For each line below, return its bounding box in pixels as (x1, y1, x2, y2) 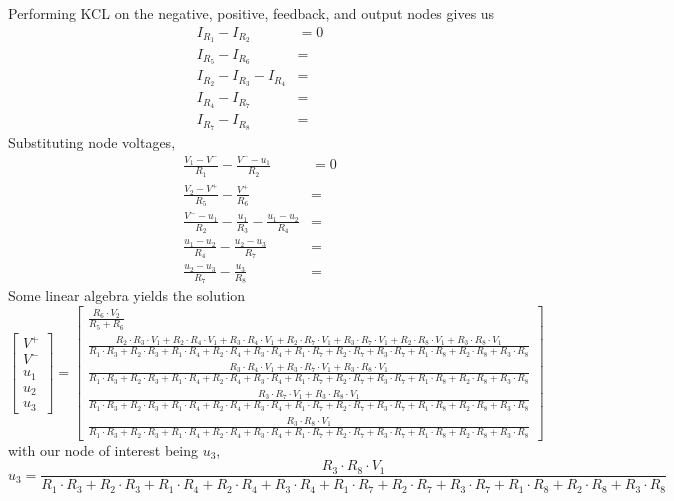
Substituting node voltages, (8, 132, 176, 153)
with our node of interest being (8, 439, 198, 460)
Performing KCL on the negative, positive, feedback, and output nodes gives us (8, 3, 495, 23)
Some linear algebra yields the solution (8, 285, 246, 306)
